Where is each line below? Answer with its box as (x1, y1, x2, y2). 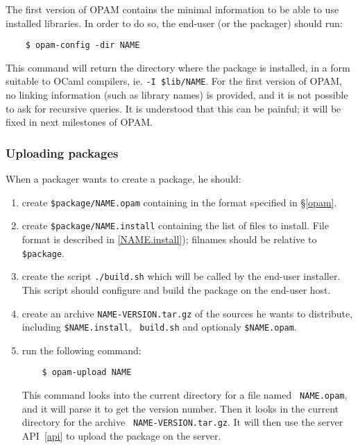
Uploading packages (6, 144, 119, 161)
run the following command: (22, 342, 142, 357)
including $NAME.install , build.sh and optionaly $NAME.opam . (22, 320, 297, 334)
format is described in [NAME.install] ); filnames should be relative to (22, 232, 317, 246)
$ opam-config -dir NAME (25, 40, 140, 51)
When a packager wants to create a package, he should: (6, 172, 241, 186)
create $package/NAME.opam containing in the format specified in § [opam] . (22, 194, 337, 209)
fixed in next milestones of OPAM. (6, 115, 153, 129)
